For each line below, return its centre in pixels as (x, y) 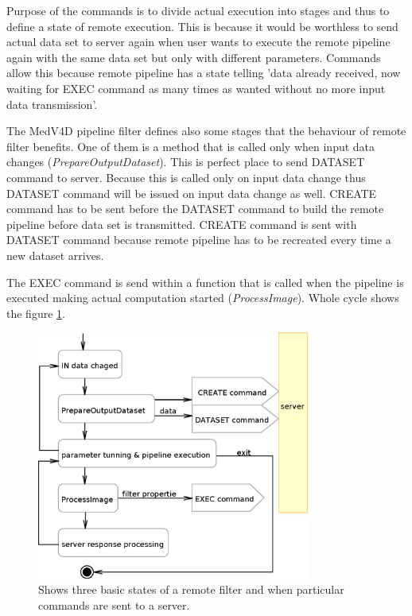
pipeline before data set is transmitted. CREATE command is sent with (182, 224)
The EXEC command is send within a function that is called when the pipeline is (205, 282)
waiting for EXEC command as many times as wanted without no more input (196, 88)
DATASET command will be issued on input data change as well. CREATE (192, 193)
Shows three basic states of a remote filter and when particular (191, 589)
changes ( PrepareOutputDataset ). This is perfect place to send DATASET (186, 162)
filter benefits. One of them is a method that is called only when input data (191, 146)
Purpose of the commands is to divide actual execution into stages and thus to (198, 10)
